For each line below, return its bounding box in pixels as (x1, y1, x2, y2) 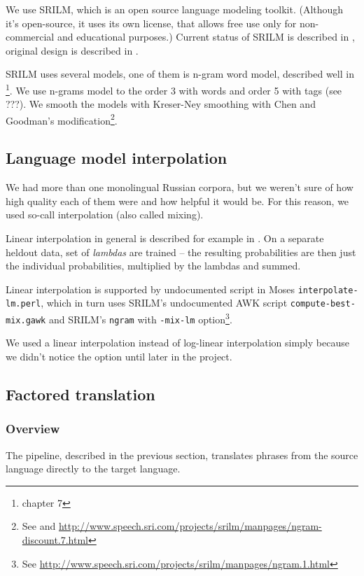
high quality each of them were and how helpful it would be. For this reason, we (6, 193, 349, 208)
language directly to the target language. (6, 461, 181, 476)
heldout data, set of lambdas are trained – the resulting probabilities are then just (6, 244, 356, 259)
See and (22, 519, 56, 533)
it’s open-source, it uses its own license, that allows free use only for (6, 15, 297, 30)
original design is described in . (6, 43, 139, 57)
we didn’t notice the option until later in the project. (6, 349, 232, 364)
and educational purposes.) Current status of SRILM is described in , (57, 29, 355, 44)
